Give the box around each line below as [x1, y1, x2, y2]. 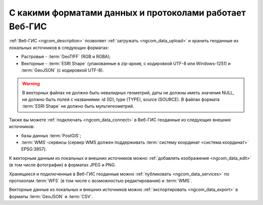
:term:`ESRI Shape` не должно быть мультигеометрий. [22, 103, 134, 109]
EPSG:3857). [21, 146, 47, 152]
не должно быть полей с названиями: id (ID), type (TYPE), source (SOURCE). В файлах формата [22, 96, 220, 102]
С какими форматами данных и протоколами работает [9, 7, 246, 18]
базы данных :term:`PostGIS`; [21, 132, 81, 138]
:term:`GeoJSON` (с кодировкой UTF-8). [21, 67, 104, 73]
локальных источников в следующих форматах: [9, 44, 109, 51]
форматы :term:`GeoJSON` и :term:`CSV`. [9, 193, 94, 199]
